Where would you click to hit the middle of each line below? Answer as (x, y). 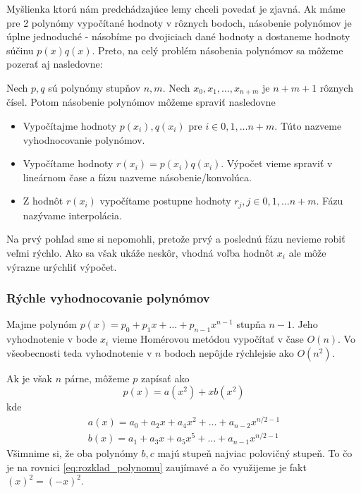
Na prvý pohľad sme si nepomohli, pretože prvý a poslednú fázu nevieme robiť (176, 239)
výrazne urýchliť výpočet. (62, 266)
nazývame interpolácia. (72, 215)
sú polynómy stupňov (94, 87)
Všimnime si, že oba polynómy (72, 453)
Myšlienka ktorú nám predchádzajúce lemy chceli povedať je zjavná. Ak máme (176, 8)
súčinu (20, 50)
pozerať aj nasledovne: (55, 64)
